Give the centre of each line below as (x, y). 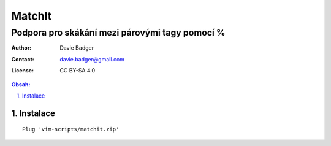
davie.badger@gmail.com (92, 59)
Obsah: (21, 84)
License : (22, 71)
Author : (21, 48)
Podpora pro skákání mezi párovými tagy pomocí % (118, 33)
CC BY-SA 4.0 (78, 71)
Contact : (23, 59)
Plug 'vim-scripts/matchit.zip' (71, 129)
